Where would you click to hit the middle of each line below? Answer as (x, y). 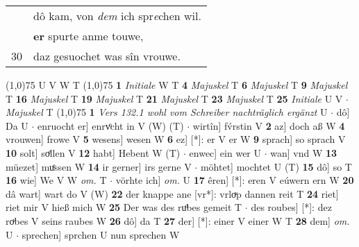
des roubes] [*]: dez (291, 207)
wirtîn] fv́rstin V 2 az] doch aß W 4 (269, 125)
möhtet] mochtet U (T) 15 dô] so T (276, 166)
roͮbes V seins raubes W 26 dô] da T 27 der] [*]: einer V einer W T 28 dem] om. (178, 220)
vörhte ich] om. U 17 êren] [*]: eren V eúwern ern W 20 (235, 180)
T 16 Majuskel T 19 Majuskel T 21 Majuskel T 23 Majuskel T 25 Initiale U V (174, 98)
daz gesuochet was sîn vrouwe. (107, 56)
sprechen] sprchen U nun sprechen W (101, 234)
